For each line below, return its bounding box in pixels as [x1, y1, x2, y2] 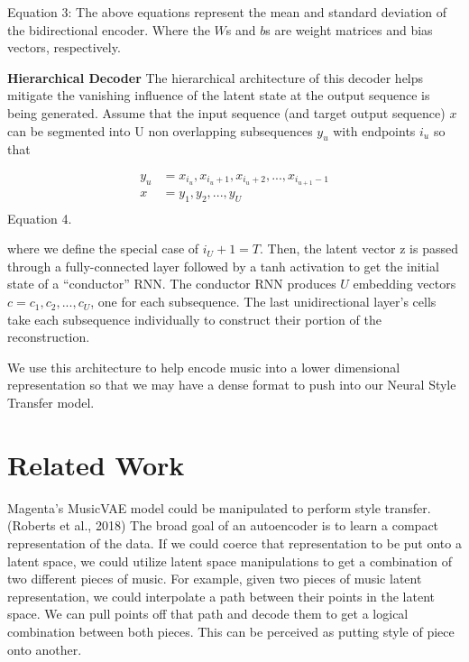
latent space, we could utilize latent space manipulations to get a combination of [7, 551, 452, 570]
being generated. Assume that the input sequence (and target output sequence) [7, 103, 446, 122]
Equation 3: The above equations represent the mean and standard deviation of [7, 3, 447, 21]
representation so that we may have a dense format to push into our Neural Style [7, 375, 456, 394]
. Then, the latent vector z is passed [260, 239, 458, 258]
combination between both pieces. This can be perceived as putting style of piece [7, 621, 455, 640]
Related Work [7, 446, 185, 483]
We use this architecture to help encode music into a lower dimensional [7, 357, 400, 376]
